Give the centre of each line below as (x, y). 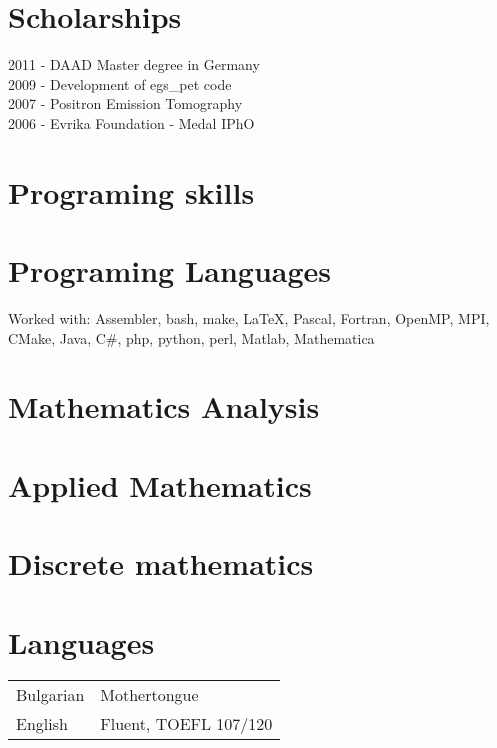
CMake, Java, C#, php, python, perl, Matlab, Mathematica (191, 337)
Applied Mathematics (160, 484)
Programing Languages (170, 270)
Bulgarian (50, 695)
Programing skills (131, 191)
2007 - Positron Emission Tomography (125, 103)
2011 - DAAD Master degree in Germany (134, 64)
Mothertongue (149, 695)
